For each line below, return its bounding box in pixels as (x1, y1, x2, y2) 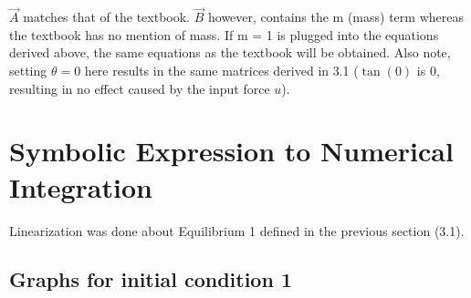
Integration (9, 168, 152, 205)
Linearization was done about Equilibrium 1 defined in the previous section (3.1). (9, 221, 465, 240)
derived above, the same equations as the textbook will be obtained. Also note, (9, 43, 451, 62)
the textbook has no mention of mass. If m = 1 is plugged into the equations (9, 25, 439, 44)
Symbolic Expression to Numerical (9, 132, 454, 170)
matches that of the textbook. (23, 7, 191, 26)
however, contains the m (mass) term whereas (207, 7, 464, 26)
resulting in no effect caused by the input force (9, 78, 270, 98)
